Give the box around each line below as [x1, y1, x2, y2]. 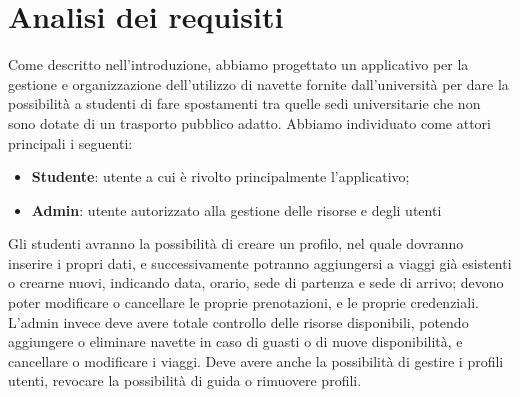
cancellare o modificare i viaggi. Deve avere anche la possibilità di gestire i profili [8, 350, 504, 371]
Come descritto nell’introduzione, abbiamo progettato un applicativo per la [8, 54, 469, 75]
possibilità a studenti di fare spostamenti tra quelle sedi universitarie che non [8, 93, 481, 114]
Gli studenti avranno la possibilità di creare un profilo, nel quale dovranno [8, 233, 464, 254]
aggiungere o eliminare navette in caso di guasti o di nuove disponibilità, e [8, 331, 463, 352]
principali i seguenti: [8, 132, 133, 153]
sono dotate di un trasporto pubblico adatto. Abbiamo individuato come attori [8, 112, 491, 133]
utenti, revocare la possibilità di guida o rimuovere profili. [8, 370, 362, 391]
